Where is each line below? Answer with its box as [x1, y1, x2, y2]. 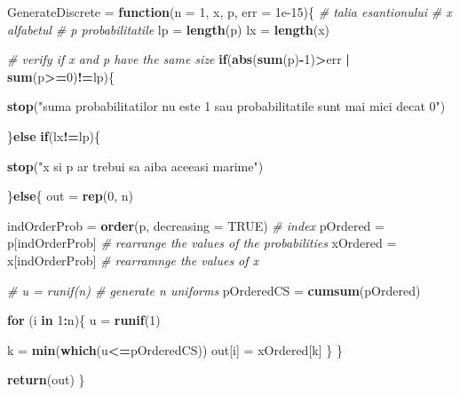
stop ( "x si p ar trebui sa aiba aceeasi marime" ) [7, 156, 264, 175]
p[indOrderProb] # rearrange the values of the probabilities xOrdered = [7, 233, 397, 252]
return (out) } [7, 370, 85, 389]
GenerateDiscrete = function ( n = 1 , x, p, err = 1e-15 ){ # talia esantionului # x [7, 3, 452, 20]
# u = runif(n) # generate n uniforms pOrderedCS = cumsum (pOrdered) [7, 280, 421, 299]
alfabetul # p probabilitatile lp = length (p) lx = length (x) [7, 20, 330, 38]
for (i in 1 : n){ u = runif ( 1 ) [7, 311, 161, 329]
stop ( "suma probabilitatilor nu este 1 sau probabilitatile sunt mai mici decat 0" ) [7, 97, 446, 115]
